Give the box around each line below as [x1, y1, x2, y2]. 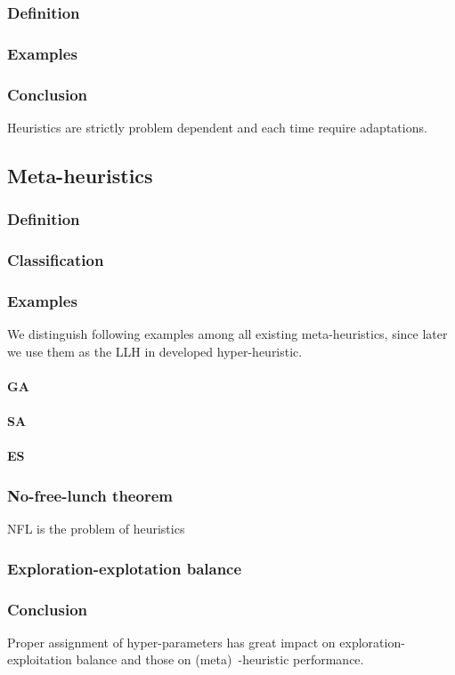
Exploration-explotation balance [7, 557, 242, 579]
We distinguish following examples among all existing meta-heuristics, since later [7, 325, 448, 343]
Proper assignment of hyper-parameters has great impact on [7, 632, 336, 651]
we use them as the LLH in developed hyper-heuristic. [7, 342, 303, 360]
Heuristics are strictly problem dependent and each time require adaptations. [7, 117, 427, 136]
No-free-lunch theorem [7, 484, 173, 506]
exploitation [7, 650, 72, 669]
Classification [7, 249, 104, 271]
